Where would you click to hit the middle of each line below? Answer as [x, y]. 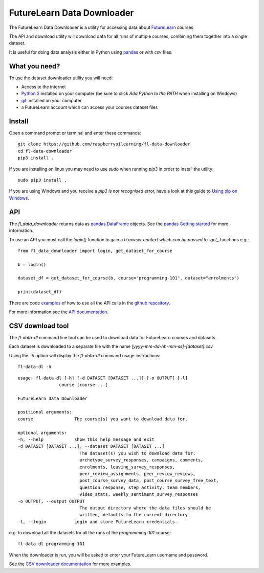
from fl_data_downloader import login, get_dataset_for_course [95, 251]
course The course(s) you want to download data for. [103, 419]
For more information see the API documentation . [59, 312]
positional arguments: [45, 412]
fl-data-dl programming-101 [51, 544]
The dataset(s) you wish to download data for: [137, 453]
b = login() [32, 264]
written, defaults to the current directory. [135, 515]
